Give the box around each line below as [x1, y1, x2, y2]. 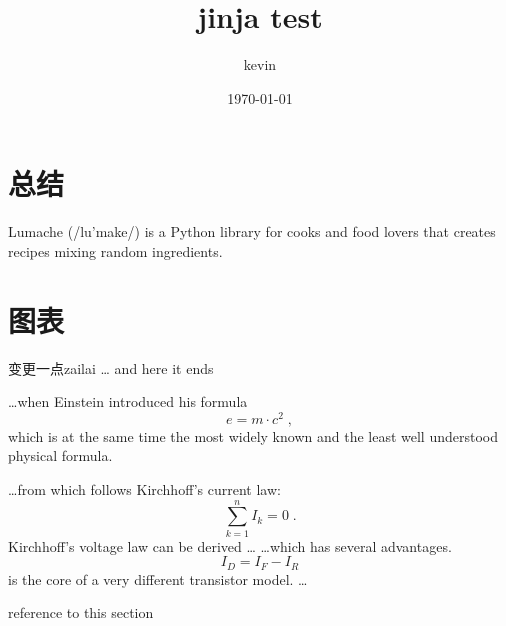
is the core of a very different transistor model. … [8, 568, 308, 589]
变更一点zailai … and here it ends [8, 357, 214, 378]
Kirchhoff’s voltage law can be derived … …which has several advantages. [8, 535, 452, 556]
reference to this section [8, 602, 154, 623]
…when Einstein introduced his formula [8, 391, 248, 412]
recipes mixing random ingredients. [8, 240, 223, 261]
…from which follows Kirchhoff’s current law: [8, 479, 281, 500]
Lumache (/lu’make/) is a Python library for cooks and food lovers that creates [8, 221, 496, 242]
